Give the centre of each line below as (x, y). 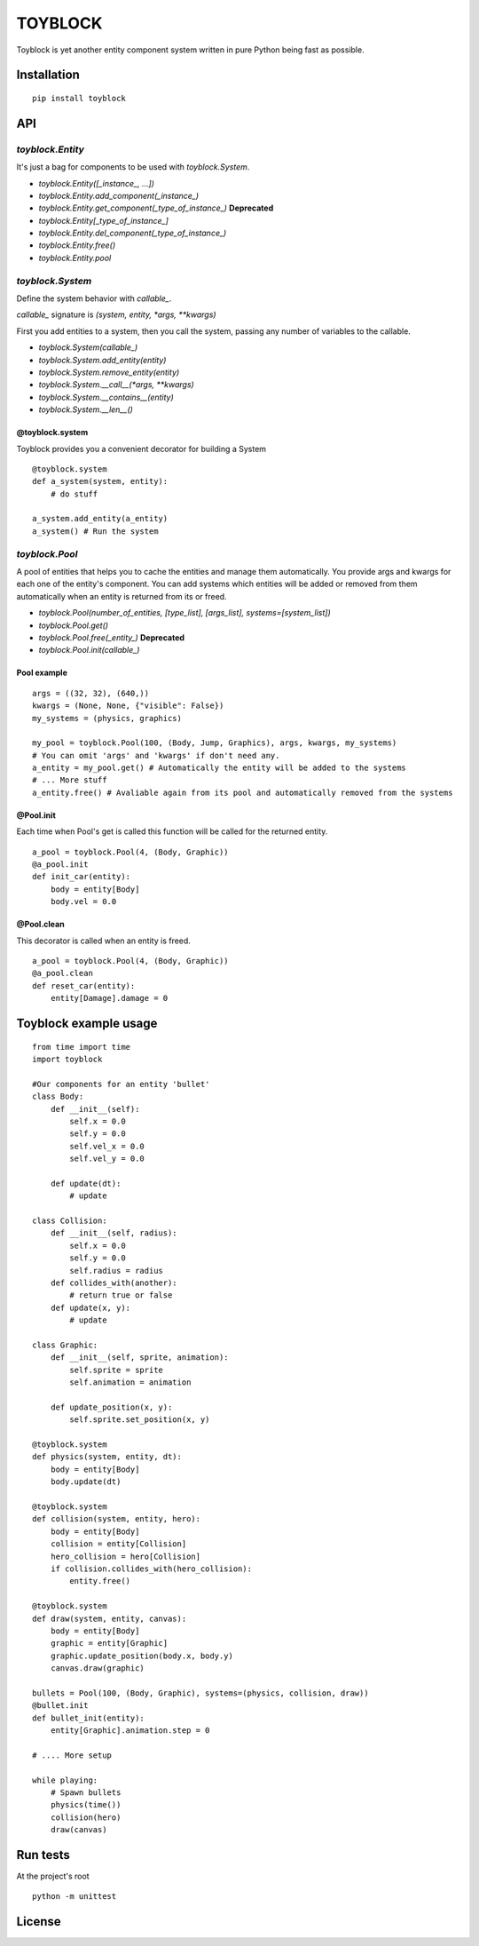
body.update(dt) (86, 1482)
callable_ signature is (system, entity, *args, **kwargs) (116, 314)
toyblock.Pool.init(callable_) (89, 650)
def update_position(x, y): (111, 1407)
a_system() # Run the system (95, 531)
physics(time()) (86, 1805)
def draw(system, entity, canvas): (110, 1618)
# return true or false (121, 1295)
